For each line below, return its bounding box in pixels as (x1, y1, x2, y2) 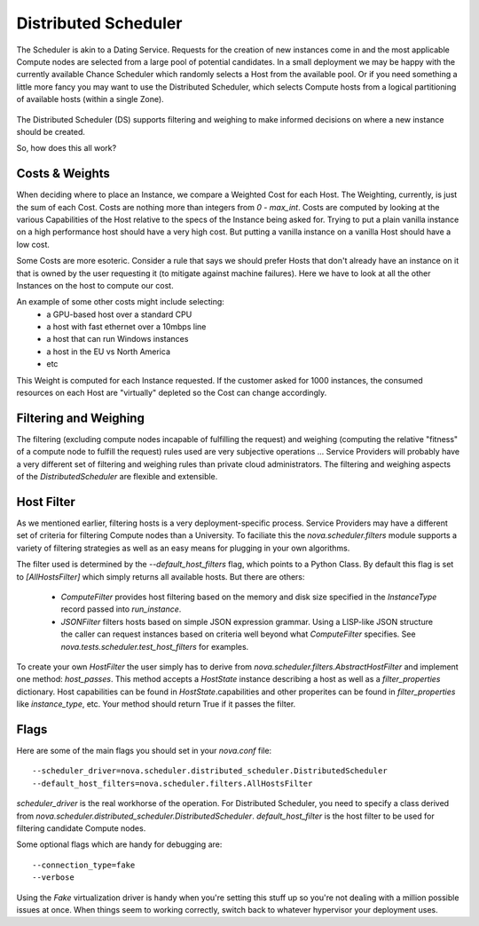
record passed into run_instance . (60, 604, 182, 614)
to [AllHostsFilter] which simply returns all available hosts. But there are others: (16, 571, 305, 582)
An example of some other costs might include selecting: (16, 297, 225, 307)
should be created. (16, 126, 86, 137)
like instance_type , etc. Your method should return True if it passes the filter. (16, 699, 296, 709)
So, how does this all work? (16, 143, 117, 154)
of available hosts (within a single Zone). (16, 94, 164, 105)
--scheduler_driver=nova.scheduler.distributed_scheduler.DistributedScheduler (32, 766, 388, 776)
